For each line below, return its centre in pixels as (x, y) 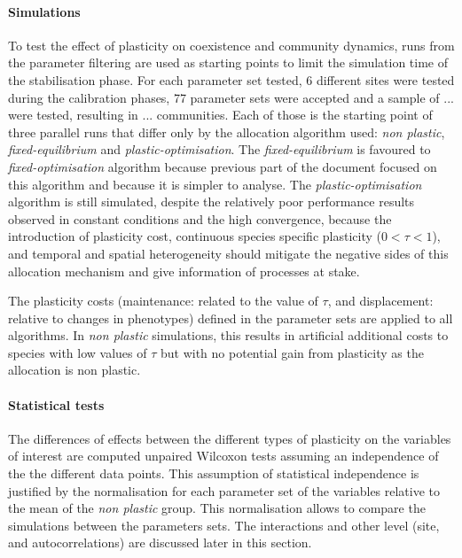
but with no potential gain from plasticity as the (292, 352)
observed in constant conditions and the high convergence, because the (200, 218)
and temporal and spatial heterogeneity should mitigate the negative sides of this (228, 253)
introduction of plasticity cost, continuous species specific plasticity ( (195, 236)
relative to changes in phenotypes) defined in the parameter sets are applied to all (231, 318)
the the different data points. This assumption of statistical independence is (214, 473)
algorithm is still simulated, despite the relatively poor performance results (211, 201)
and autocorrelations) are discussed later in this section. (160, 542)
